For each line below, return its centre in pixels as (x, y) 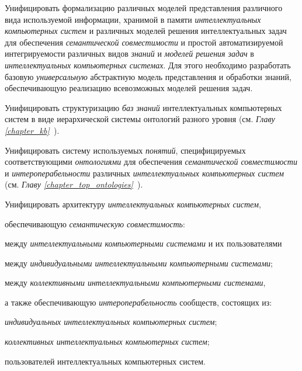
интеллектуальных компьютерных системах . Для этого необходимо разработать (148, 65)
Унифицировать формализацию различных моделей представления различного (144, 8)
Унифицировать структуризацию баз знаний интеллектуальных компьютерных (143, 107)
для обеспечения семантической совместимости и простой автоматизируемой (144, 42)
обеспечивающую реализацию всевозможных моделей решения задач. (129, 88)
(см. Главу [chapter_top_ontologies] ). (74, 184)
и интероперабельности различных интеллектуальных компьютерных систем (144, 173)
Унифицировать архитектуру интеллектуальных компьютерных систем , (133, 204)
